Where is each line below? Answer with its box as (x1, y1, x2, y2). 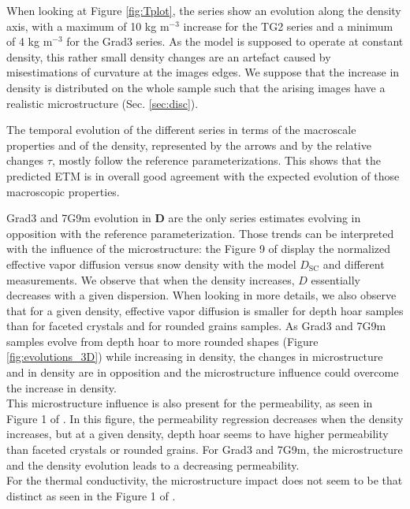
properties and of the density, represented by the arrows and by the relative (6, 136, 371, 153)
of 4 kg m (6, 33, 53, 50)
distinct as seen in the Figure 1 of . (6, 487, 176, 503)
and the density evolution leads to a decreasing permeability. (6, 456, 300, 473)
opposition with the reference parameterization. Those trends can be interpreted (6, 225, 394, 241)
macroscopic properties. (6, 183, 120, 199)
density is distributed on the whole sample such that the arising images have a (6, 79, 386, 95)
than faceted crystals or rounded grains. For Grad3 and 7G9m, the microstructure (6, 441, 403, 458)
